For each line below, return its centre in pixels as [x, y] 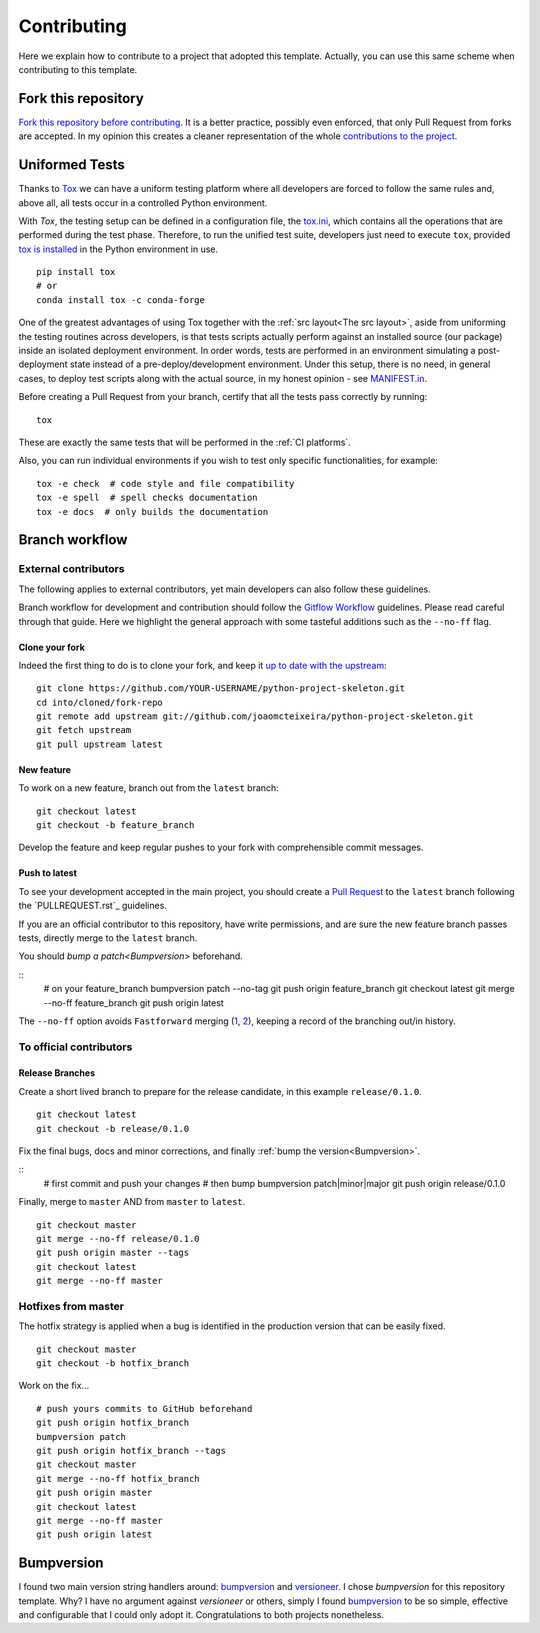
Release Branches [57, 1073]
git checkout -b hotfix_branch [113, 1363]
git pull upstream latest [100, 744]
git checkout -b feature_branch [115, 825]
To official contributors [75, 1047]
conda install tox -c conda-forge [120, 299]
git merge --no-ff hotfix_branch [118, 1478]
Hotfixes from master [71, 1306]
